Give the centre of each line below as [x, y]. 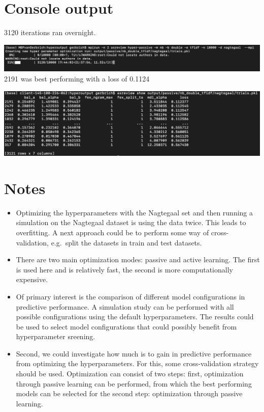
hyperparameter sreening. [56, 336]
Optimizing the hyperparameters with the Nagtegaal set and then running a [135, 212]
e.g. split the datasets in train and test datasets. [126, 242]
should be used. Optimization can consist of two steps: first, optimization [130, 374]
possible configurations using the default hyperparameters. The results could [135, 317]
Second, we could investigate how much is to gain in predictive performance [134, 353]
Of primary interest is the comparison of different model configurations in [130, 296]
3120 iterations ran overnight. [50, 32]
